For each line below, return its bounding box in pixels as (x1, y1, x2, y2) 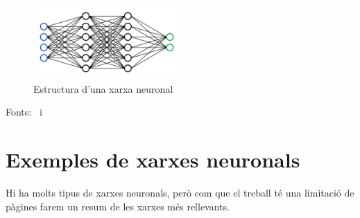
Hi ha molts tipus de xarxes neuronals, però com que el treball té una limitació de (6, 185, 354, 199)
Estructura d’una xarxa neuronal (33, 81, 173, 96)
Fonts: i (6, 105, 42, 119)
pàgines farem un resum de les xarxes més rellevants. (6, 199, 230, 213)
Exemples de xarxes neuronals (6, 145, 300, 173)
